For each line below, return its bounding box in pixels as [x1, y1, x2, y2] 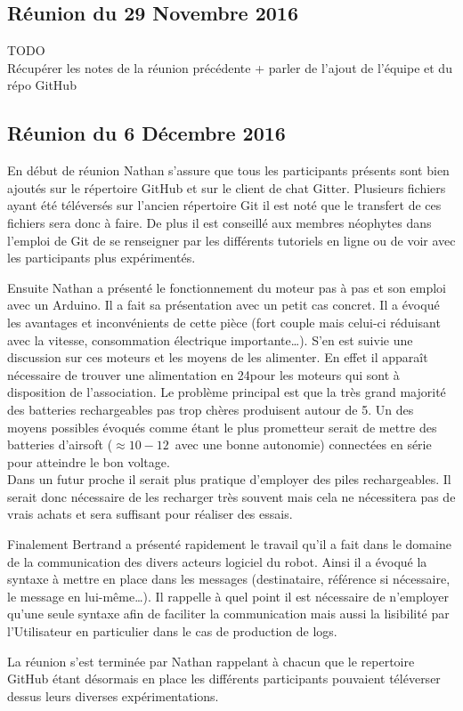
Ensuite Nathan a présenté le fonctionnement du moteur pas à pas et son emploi [7, 278, 446, 296]
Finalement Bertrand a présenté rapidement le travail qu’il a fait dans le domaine [7, 535, 451, 553]
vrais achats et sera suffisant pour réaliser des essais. [7, 505, 293, 523]
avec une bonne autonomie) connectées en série [175, 435, 432, 454]
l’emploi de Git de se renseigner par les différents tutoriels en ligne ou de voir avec [7, 230, 456, 249]
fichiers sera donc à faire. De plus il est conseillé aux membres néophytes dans [7, 213, 432, 231]
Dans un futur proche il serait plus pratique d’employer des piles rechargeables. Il [7, 470, 451, 489]
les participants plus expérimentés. [7, 248, 196, 267]
